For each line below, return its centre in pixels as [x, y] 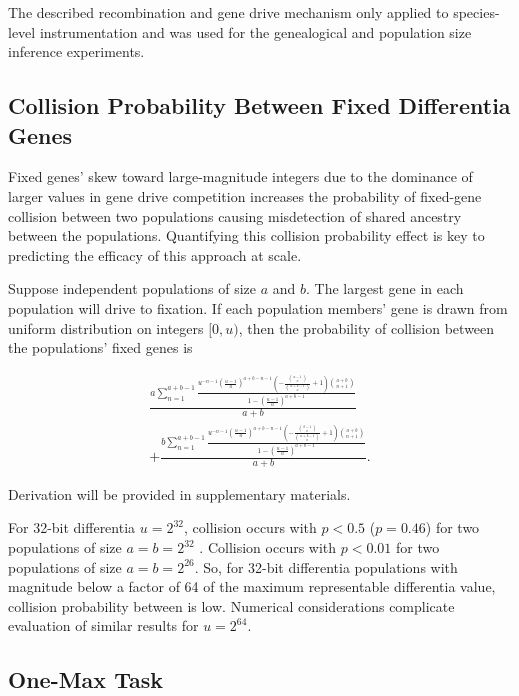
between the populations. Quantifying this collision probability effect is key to [246, 235]
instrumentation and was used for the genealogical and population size [255, 31]
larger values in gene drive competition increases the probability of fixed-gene [245, 195]
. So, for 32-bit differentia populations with [326, 566]
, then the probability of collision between [366, 327]
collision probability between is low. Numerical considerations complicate [231, 605]
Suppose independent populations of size [132, 288]
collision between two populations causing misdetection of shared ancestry [235, 215]
